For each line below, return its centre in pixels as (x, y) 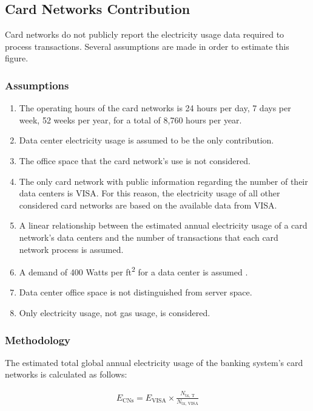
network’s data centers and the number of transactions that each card (149, 237)
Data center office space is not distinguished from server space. (136, 292)
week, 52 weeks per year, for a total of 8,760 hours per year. (130, 119)
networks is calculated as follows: (66, 374)
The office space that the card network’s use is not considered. (135, 160)
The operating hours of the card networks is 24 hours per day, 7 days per (155, 108)
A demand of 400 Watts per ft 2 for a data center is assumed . (133, 271)
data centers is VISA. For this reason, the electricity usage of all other (150, 193)
